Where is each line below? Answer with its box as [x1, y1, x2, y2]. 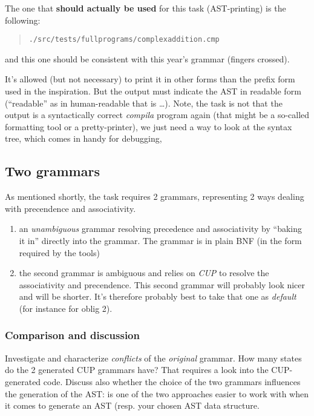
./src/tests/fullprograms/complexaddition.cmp [28, 35, 220, 44]
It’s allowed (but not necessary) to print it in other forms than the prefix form [5, 73, 295, 85]
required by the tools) [19, 246, 100, 259]
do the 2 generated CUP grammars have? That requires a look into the [5, 363, 269, 376]
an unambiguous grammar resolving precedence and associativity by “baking [19, 222, 303, 235]
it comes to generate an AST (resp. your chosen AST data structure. [5, 399, 260, 412]
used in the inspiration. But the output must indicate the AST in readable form [5, 85, 301, 97]
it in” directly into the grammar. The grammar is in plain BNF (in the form [19, 234, 302, 246]
